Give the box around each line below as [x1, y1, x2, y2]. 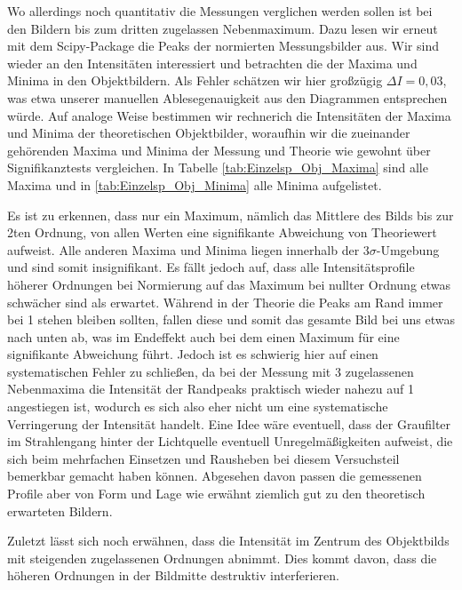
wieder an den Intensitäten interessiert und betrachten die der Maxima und [7, 53, 418, 72]
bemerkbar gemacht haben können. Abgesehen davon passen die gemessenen [7, 466, 422, 485]
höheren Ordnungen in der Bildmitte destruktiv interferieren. [7, 566, 339, 585]
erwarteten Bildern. [7, 501, 113, 520]
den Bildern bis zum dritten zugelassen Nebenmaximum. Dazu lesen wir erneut [7, 19, 438, 37]
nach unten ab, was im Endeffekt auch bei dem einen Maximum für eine [7, 327, 400, 346]
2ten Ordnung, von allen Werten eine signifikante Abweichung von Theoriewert [7, 223, 437, 242]
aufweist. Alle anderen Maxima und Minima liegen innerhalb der [7, 240, 360, 259]
